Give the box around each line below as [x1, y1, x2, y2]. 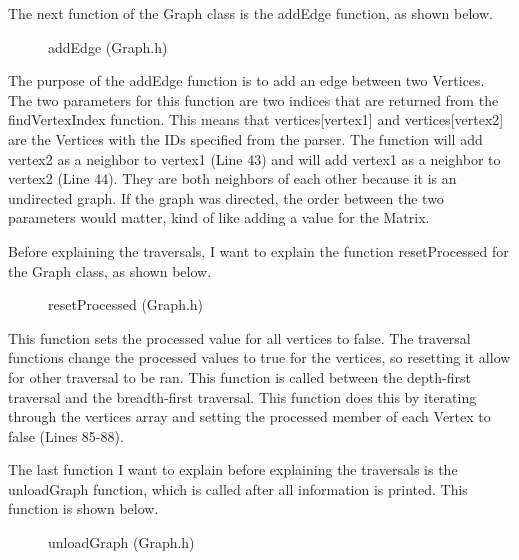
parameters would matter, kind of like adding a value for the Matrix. [8, 207, 430, 228]
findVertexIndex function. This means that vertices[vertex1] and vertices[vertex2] [8, 109, 504, 130]
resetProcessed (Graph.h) [48, 294, 204, 315]
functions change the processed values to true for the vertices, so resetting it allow [8, 347, 511, 368]
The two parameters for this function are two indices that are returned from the [8, 89, 499, 110]
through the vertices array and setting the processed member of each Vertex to [8, 406, 491, 427]
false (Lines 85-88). [8, 425, 124, 446]
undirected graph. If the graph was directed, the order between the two [8, 187, 444, 208]
